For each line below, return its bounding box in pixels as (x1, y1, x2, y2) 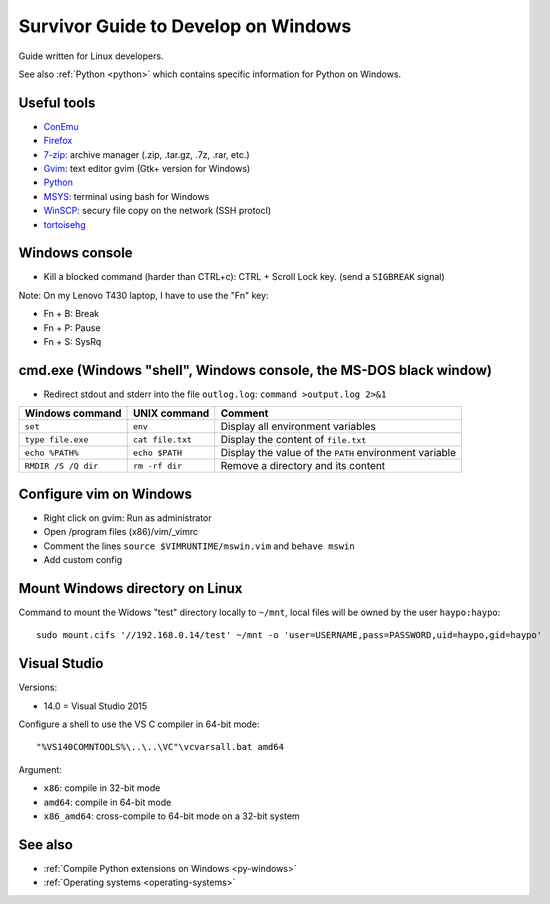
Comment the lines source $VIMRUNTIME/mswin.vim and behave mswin (43, 540, 355, 552)
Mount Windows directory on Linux (18, 580, 243, 597)
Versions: (18, 681, 58, 694)
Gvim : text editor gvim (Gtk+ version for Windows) (43, 163, 251, 175)
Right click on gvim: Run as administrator (43, 511, 212, 524)
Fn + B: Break (43, 308, 100, 320)
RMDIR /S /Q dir (24, 460, 99, 471)
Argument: (18, 763, 62, 775)
